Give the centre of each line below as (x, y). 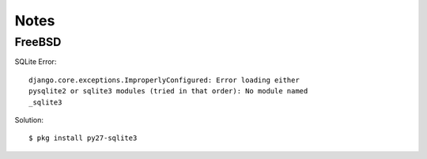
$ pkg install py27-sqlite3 (83, 138)
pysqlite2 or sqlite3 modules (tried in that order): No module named (168, 91)
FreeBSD (38, 42)
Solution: (29, 119)
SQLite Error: (36, 62)
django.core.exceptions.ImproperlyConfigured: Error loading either (164, 80)
